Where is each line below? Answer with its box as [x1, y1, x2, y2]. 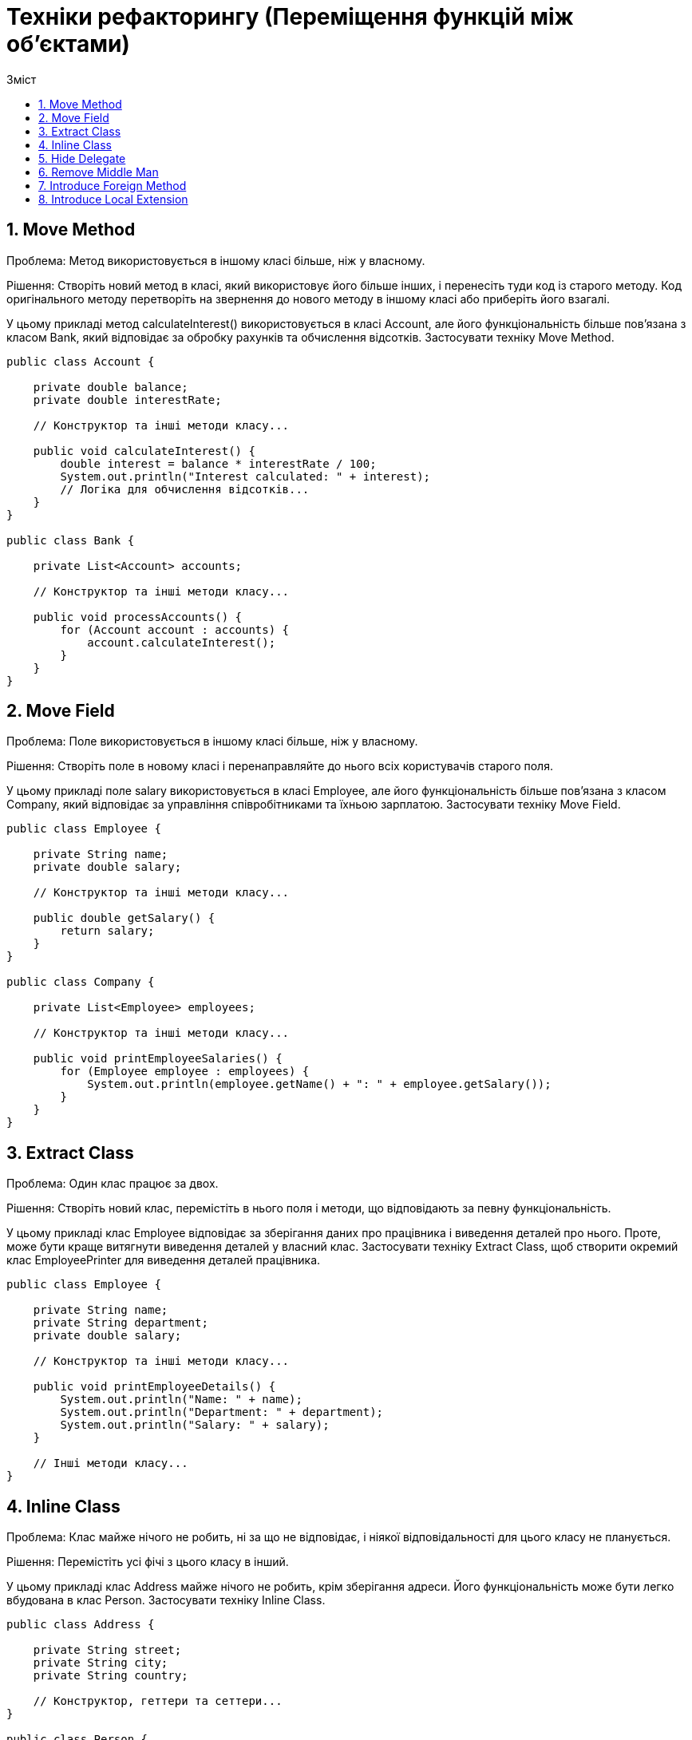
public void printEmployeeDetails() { [33, 1380, 276, 1394]
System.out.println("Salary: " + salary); [60, 1418, 330, 1432]
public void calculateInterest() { [33, 444, 255, 457]
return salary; [60, 924, 155, 938]
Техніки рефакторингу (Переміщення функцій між [6, 3, 574, 30]
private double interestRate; [33, 393, 222, 406]
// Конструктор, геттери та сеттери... [33, 1695, 283, 1708]
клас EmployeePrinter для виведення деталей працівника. [6, 1253, 321, 1267]
